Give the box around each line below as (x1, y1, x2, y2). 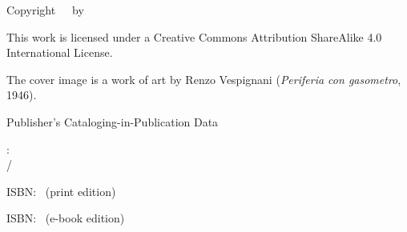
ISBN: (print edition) (6, 182, 116, 199)
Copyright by (6, 2, 84, 18)
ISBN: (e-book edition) (6, 210, 125, 226)
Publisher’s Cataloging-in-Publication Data (6, 113, 219, 130)
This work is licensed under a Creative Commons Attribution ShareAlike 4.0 (6, 28, 382, 45)
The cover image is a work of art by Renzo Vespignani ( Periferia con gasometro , (6, 70, 401, 87)
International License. (6, 44, 113, 61)
